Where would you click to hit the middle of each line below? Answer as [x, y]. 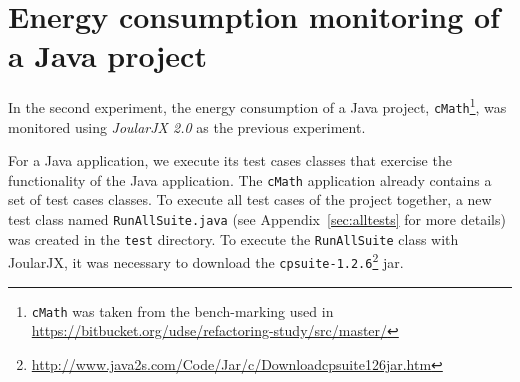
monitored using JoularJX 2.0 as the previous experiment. [187, 126]
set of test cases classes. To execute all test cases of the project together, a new [250, 199]
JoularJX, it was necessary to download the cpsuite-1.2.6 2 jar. [206, 261]
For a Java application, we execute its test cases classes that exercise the [230, 160]
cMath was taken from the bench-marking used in [182, 310]
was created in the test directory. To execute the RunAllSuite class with [233, 238]
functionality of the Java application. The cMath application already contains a [250, 179]
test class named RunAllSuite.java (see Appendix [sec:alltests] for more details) [257, 219]
